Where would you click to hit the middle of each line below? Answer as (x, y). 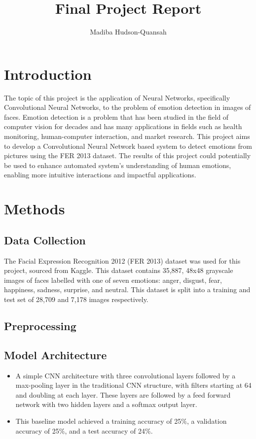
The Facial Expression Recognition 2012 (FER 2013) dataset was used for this (122, 260)
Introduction (48, 74)
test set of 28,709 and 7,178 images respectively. (76, 299)
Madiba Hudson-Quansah (128, 32)
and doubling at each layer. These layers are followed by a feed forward (123, 394)
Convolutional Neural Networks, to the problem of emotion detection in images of (128, 107)
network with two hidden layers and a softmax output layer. (106, 404)
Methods (35, 209)
